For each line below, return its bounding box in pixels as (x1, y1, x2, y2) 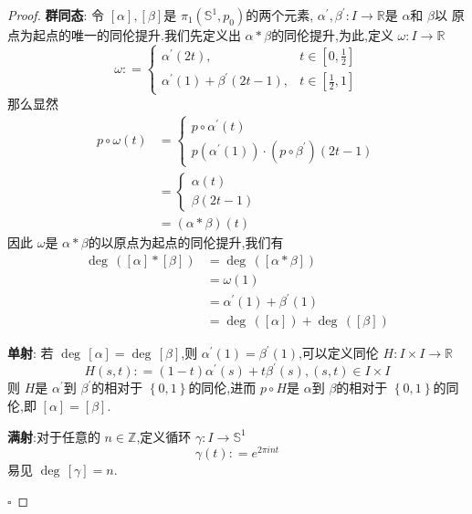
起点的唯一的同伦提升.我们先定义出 (32, 26, 241, 44)
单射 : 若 (7, 343, 54, 362)
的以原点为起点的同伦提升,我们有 (88, 233, 284, 251)
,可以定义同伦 (298, 343, 379, 362)
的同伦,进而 (188, 378, 257, 397)
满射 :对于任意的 (7, 426, 100, 446)
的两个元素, (246, 5, 314, 24)
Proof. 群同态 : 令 (7, 5, 105, 24)
